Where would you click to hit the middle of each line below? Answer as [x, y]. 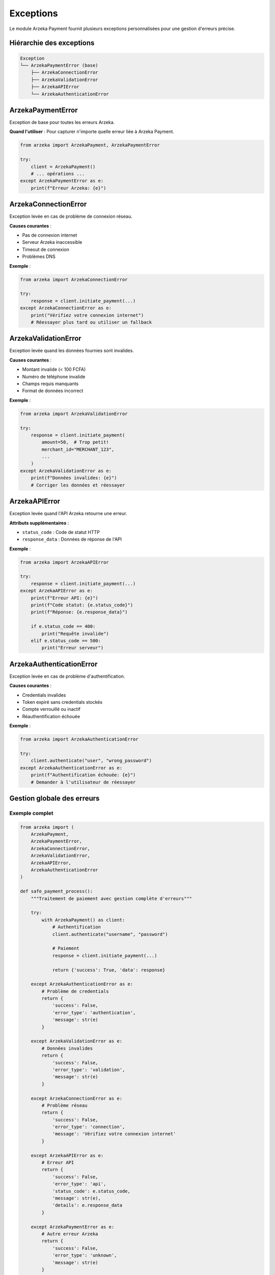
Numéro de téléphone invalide [54, 376]
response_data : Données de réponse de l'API [72, 539]
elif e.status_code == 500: [66, 641]
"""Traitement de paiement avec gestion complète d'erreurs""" [112, 898]
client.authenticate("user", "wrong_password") [91, 761]
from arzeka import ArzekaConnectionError [74, 279]
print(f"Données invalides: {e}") [74, 478]
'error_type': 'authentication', [94, 1013]
